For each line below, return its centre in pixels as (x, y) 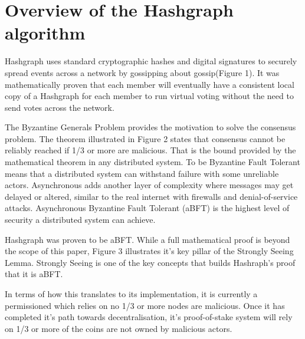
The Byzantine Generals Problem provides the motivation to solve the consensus (150, 127)
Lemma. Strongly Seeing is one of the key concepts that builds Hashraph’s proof (150, 262)
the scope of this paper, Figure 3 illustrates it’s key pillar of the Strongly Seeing (149, 251)
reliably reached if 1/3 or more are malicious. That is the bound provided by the (150, 150)
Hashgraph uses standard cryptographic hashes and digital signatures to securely (151, 61)
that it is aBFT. (34, 274)
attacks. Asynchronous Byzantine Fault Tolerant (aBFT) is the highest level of (147, 208)
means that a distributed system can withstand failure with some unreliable (142, 173)
